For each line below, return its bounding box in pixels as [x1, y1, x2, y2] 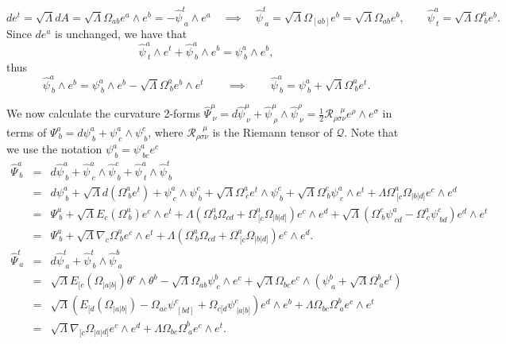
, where [148, 123, 183, 140]
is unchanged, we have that [55, 25, 187, 42]
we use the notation [6, 141, 102, 157]
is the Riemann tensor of [212, 123, 333, 140]
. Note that [344, 123, 399, 140]
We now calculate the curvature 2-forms [6, 105, 201, 122]
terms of [6, 123, 47, 140]
